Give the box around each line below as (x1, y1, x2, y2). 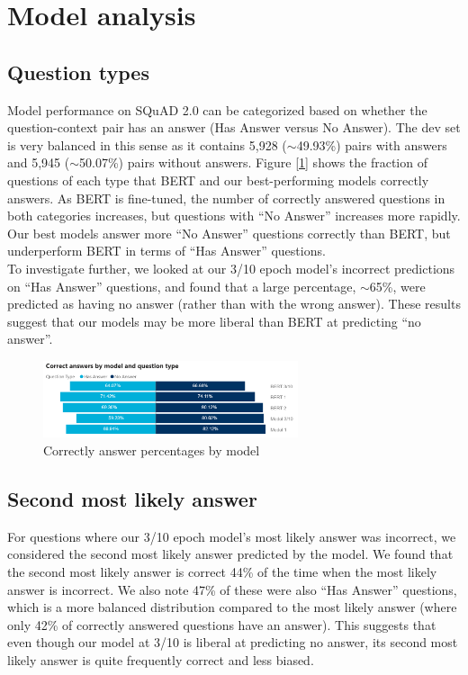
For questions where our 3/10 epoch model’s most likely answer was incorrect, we (7, 526, 456, 545)
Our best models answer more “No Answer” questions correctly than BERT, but (7, 223, 451, 242)
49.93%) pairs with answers (296, 135, 447, 154)
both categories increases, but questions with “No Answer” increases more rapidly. (7, 206, 461, 225)
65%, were (369, 276, 426, 295)
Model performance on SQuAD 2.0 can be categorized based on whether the (7, 100, 427, 119)
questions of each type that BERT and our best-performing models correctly (7, 170, 429, 189)
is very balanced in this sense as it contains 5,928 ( (7, 135, 287, 154)
